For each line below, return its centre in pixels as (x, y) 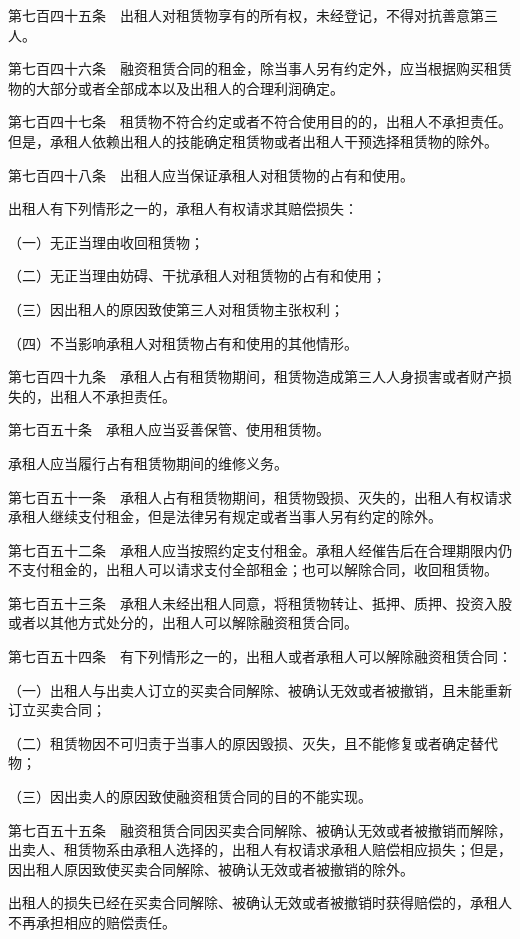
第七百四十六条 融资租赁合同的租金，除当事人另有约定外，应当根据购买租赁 (260, 68)
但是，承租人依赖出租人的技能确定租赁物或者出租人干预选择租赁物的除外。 (253, 140)
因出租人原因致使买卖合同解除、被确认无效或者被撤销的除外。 (211, 868)
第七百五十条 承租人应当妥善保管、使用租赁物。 (169, 429)
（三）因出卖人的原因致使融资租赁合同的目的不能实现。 (190, 796)
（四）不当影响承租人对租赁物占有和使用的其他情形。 (183, 342)
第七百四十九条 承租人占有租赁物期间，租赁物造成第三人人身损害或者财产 (253, 376)
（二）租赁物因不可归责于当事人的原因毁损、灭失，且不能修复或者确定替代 (253, 742)
